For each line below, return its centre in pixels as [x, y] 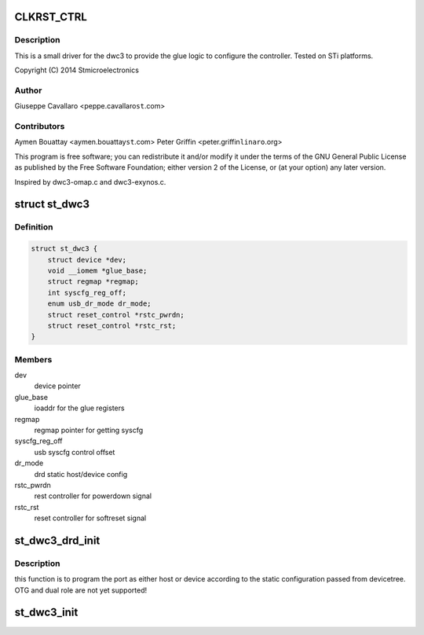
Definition [34, 227]
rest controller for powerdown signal [93, 496]
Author [28, 90]
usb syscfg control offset [75, 452]
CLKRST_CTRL [51, 17]
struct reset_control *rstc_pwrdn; [116, 315]
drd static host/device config [81, 474]
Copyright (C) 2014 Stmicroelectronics [77, 70]
